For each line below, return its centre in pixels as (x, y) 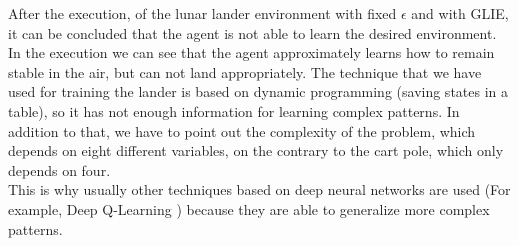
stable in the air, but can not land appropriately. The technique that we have (245, 71)
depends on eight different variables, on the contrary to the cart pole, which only (256, 150)
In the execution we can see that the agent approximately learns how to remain (251, 52)
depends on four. (59, 169)
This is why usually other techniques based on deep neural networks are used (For (259, 189)
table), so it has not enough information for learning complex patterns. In (234, 110)
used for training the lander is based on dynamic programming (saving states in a (258, 91)
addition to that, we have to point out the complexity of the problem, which (242, 130)
